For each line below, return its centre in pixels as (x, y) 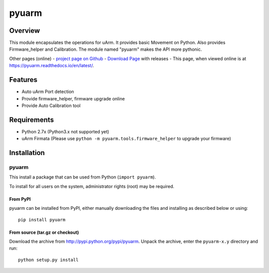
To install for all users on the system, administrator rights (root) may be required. (92, 186)
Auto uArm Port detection (48, 91)
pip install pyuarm (42, 220)
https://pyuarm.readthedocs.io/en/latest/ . (52, 66)
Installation (27, 153)
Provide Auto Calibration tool (51, 105)
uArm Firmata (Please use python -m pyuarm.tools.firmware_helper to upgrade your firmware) (126, 139)
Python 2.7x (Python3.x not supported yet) (66, 131)
